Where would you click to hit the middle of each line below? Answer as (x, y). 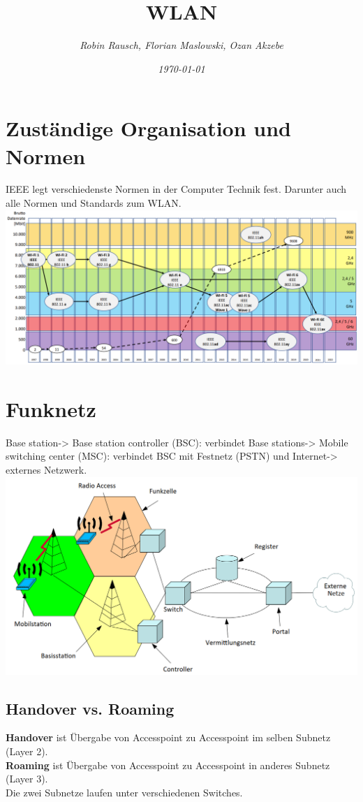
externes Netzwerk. (46, 470)
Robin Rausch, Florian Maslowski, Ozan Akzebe (181, 45)
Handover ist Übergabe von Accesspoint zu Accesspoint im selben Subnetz (168, 737)
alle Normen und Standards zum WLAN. (94, 203)
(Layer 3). (27, 779)
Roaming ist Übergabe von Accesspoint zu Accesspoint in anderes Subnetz (168, 765)
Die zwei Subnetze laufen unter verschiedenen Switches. (124, 792)
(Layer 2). (27, 751)
